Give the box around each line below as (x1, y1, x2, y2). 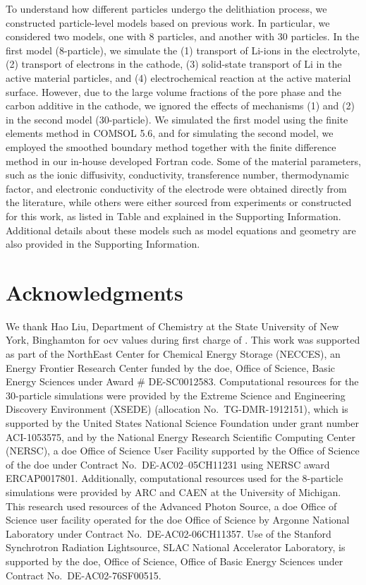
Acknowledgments (6, 277, 183, 306)
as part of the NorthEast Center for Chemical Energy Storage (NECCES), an (6, 346, 341, 361)
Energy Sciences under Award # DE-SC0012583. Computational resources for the (6, 374, 359, 389)
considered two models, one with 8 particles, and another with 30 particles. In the (6, 29, 360, 44)
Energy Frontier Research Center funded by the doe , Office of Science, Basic (6, 360, 335, 375)
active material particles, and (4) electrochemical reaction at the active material (6, 70, 351, 85)
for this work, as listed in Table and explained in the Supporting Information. (6, 208, 341, 223)
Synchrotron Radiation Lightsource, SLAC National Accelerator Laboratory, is (6, 540, 346, 555)
